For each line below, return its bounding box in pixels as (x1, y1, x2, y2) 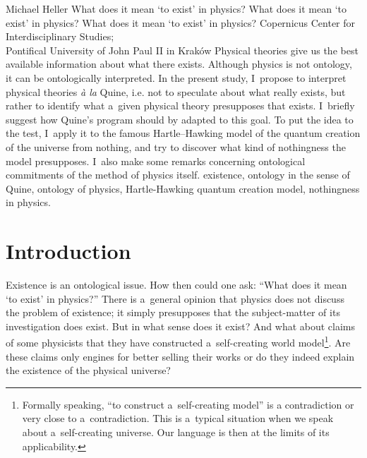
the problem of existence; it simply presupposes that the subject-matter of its (6, 305, 340, 320)
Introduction (6, 236, 131, 265)
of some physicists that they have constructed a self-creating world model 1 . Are (6, 333, 351, 350)
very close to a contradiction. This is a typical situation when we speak (22, 411, 334, 426)
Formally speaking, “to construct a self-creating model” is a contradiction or (22, 397, 354, 411)
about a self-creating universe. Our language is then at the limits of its (22, 425, 330, 440)
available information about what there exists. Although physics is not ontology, (6, 56, 352, 71)
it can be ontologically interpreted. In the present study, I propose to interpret (6, 70, 347, 85)
